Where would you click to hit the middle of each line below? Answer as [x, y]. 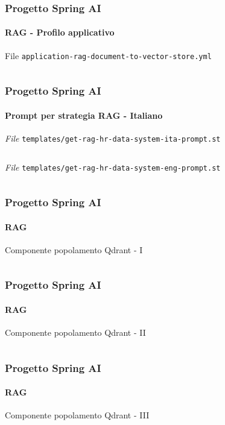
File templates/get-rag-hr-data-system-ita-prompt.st [113, 138]
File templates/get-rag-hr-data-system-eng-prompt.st [113, 167]
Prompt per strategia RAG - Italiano [84, 115]
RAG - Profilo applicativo [60, 32]
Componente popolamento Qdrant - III [77, 415]
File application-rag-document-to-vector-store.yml [108, 55]
